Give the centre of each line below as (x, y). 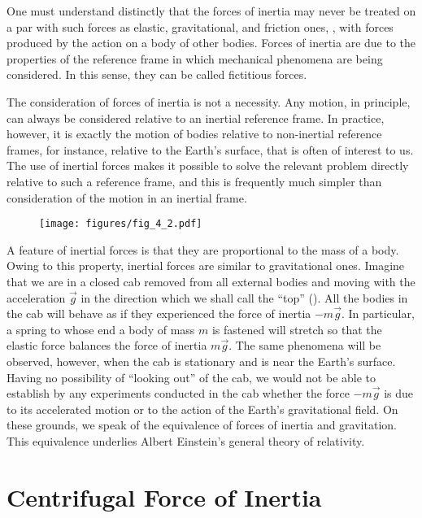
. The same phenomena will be (305, 345)
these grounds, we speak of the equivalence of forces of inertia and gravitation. (202, 425)
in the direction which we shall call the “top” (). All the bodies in (244, 297)
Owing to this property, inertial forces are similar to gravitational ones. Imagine (206, 266)
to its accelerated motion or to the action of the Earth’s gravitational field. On (202, 409)
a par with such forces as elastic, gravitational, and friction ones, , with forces (200, 26)
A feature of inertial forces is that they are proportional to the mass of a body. (203, 249)
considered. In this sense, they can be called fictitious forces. (157, 74)
